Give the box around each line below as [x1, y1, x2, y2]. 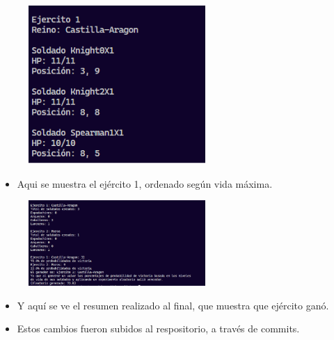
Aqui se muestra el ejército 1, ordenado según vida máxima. [17, 176, 273, 191]
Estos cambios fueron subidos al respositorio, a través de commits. [17, 321, 300, 336]
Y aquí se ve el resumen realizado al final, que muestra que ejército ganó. [17, 298, 329, 312]
